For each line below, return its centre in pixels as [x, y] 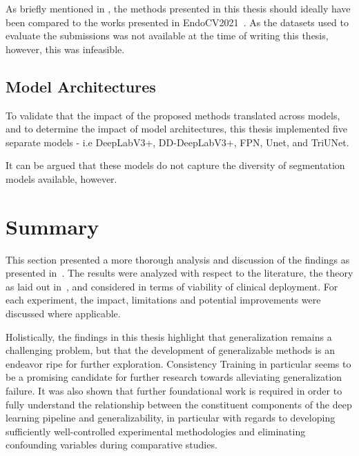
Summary [52, 226]
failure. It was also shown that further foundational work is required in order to [174, 391]
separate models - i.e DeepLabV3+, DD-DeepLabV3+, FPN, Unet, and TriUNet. [177, 142]
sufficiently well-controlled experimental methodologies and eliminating [156, 431]
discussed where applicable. [63, 314]
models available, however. [61, 178]
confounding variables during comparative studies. [111, 445]
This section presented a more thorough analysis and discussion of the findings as [178, 259]
